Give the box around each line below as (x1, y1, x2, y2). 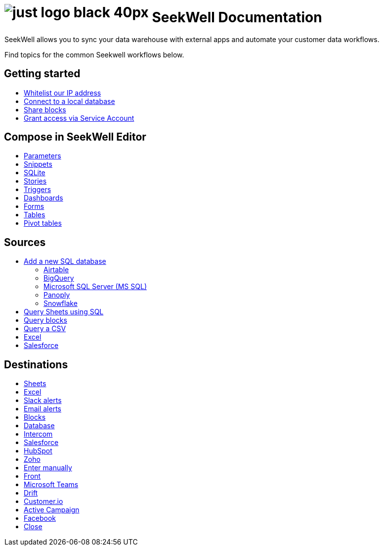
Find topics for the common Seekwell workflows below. (4, 50, 184, 59)
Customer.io (24, 497, 63, 506)
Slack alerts (24, 396, 62, 405)
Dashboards (24, 194, 63, 202)
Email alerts (24, 404, 61, 413)
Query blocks (24, 316, 67, 325)
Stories (24, 177, 47, 186)
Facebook (24, 514, 56, 523)
